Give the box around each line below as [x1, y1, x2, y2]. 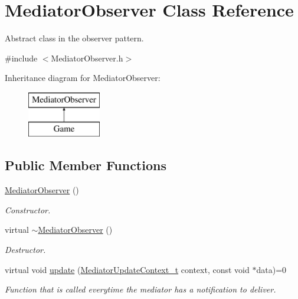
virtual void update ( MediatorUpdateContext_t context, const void [5, 263, 250, 275]
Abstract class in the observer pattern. [5, 32, 144, 44]
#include [5, 51, 38, 64]
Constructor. [5, 203, 51, 216]
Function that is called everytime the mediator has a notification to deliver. [5, 283, 276, 295]
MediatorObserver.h [51, 51, 123, 64]
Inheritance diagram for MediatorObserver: [5, 71, 161, 84]
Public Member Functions [5, 156, 166, 174]
